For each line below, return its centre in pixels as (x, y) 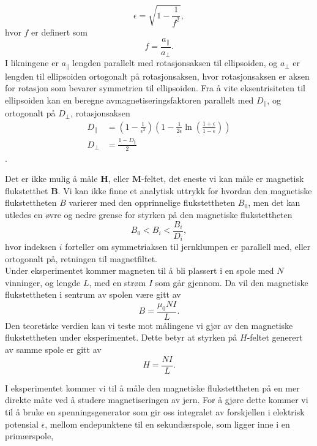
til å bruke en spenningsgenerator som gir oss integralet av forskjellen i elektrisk (155, 411)
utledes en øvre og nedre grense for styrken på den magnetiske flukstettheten (149, 214)
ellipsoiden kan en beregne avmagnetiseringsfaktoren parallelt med (129, 100)
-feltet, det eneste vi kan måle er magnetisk (222, 179)
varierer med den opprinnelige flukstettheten (152, 202)
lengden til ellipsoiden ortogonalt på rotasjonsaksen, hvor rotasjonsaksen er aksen (157, 76)
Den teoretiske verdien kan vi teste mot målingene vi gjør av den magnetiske (149, 325)
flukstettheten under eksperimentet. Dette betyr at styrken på (121, 337)
